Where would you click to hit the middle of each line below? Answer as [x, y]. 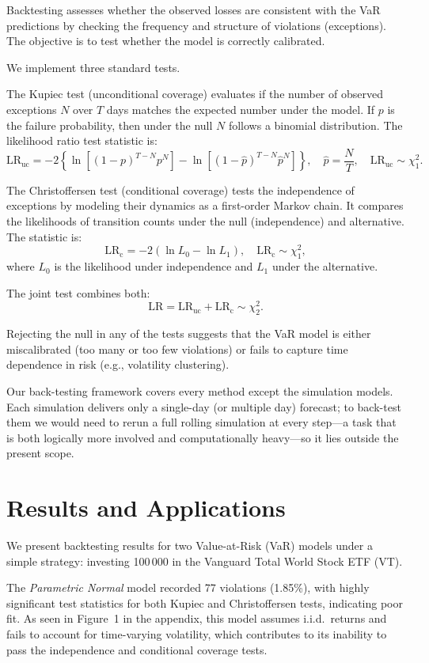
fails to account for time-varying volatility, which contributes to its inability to [197, 633]
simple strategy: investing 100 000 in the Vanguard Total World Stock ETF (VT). [205, 561]
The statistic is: [44, 236]
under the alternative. [325, 266]
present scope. [40, 453]
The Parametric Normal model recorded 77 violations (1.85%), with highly [188, 587]
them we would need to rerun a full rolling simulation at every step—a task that [201, 422]
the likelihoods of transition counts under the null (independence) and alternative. [205, 221]
